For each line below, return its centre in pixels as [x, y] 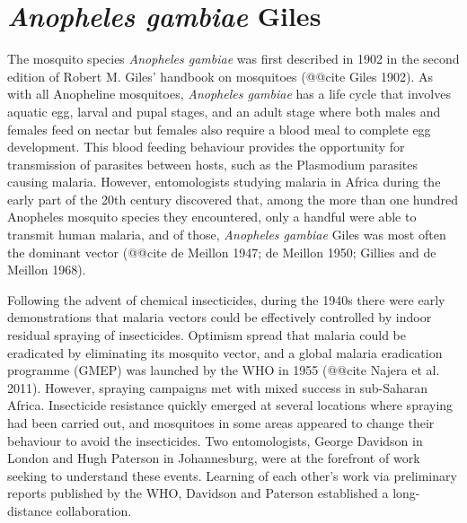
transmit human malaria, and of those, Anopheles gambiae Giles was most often [227, 235]
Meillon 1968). [47, 270]
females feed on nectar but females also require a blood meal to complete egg [219, 129]
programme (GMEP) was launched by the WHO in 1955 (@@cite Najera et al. [224, 370]
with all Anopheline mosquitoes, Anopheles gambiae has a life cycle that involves [229, 94]
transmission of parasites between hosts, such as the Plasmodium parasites [212, 164]
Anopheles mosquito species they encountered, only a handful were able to [212, 217]
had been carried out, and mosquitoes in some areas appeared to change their [221, 423]
